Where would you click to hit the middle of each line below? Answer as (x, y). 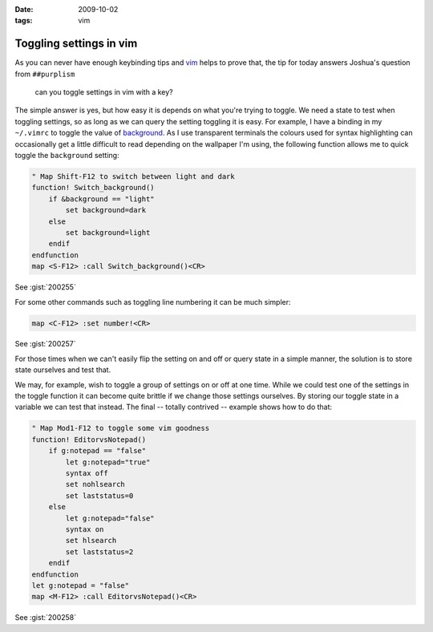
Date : (24, 9)
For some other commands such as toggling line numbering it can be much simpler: (153, 302)
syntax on (85, 529)
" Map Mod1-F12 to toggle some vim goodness (121, 428)
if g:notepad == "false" (97, 451)
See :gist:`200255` (45, 287)
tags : (24, 21)
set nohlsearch (95, 484)
